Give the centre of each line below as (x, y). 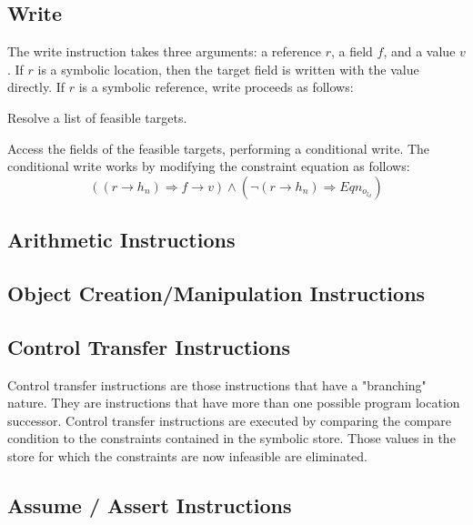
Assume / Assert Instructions (150, 505)
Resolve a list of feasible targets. (97, 117)
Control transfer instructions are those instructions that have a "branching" (217, 384)
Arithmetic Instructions (121, 240)
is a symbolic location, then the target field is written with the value (228, 69)
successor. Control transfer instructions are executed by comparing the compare (230, 420)
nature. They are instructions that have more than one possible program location (234, 403)
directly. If (36, 87)
